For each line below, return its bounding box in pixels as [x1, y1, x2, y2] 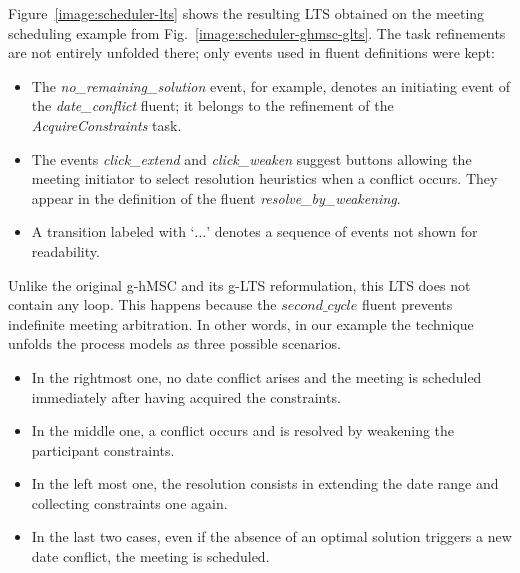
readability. [31, 240, 100, 261]
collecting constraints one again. [31, 492, 228, 513]
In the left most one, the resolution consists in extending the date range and [31, 473, 499, 494]
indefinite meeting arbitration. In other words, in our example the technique [8, 313, 474, 334]
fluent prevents [361, 294, 453, 315]
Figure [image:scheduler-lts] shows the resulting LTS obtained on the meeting [8, 3, 485, 23]
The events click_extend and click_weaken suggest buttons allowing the [31, 148, 472, 169]
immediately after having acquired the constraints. [31, 386, 341, 407]
